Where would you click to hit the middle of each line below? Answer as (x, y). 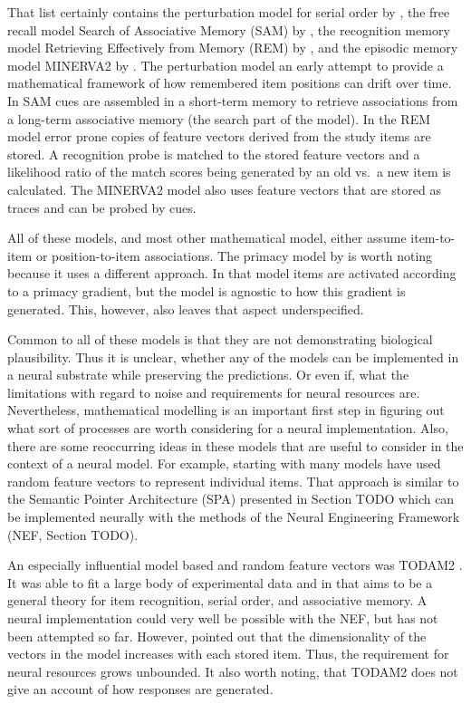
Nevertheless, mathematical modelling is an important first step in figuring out (226, 410)
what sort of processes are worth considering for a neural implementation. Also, (228, 428)
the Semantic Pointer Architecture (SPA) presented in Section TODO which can (231, 499)
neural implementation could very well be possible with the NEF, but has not (223, 618)
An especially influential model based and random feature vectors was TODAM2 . (235, 565)
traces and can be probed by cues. (102, 207)
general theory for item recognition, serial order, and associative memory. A (217, 600)
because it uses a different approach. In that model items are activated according (232, 273)
